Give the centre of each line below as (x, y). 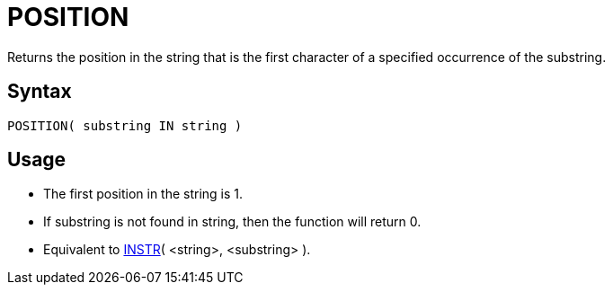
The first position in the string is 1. (143, 194)
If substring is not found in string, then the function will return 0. (232, 222)
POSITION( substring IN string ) (125, 125)
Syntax (40, 92)
